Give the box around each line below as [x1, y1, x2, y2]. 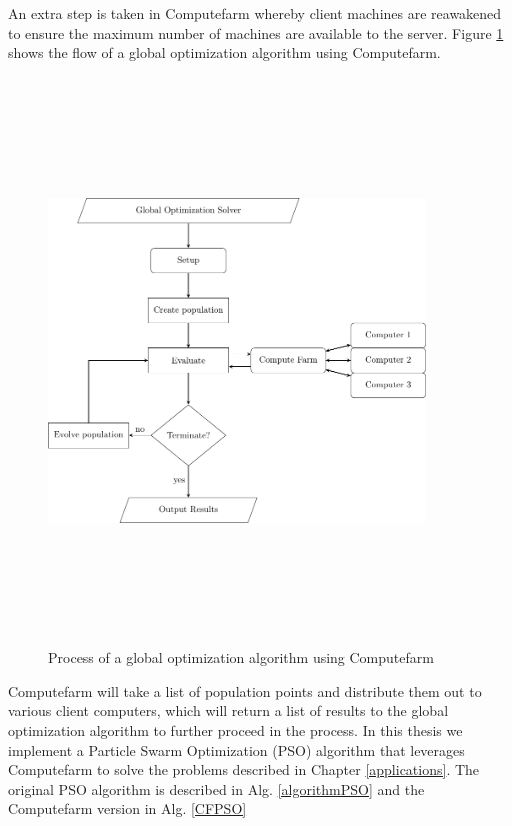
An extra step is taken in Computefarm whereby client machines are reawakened [8, 3, 502, 23]
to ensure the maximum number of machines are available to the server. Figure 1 [8, 22, 504, 43]
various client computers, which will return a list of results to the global [8, 700, 449, 721]
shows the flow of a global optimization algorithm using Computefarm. [8, 42, 441, 63]
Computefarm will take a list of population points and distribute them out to [8, 680, 482, 701]
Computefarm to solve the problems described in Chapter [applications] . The [8, 759, 480, 780]
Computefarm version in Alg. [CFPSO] [8, 798, 247, 819]
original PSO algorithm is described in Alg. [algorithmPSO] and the [8, 778, 425, 799]
